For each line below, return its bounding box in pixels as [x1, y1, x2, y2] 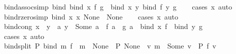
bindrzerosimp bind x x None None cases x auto [4, 11, 178, 21]
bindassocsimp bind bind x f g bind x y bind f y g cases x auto [4, 1, 232, 11]
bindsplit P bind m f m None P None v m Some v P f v [4, 40, 217, 51]
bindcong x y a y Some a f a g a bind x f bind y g [4, 21, 203, 31]
